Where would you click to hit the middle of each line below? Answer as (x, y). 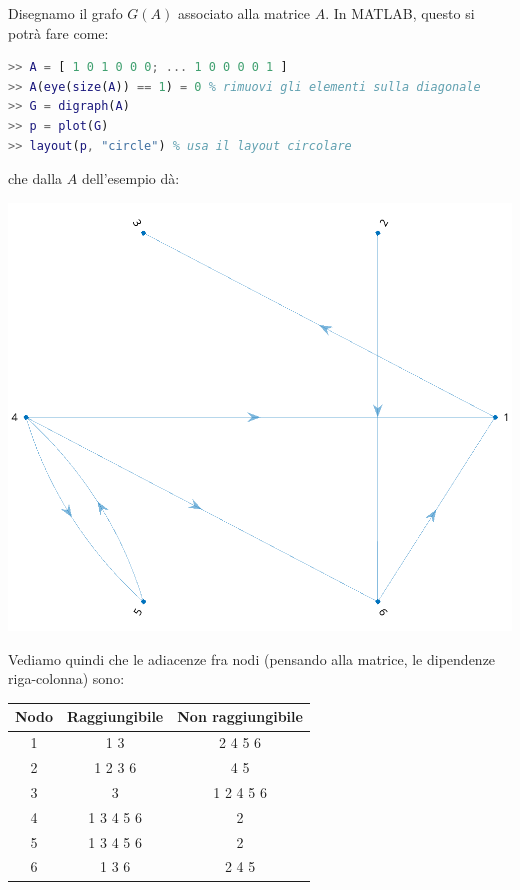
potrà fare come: (58, 32)
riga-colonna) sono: (66, 678)
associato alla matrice (243, 13)
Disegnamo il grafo (65, 13)
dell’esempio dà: (130, 178)
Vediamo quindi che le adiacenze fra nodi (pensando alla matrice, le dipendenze (252, 658)
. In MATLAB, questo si (400, 13)
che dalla (35, 178)
